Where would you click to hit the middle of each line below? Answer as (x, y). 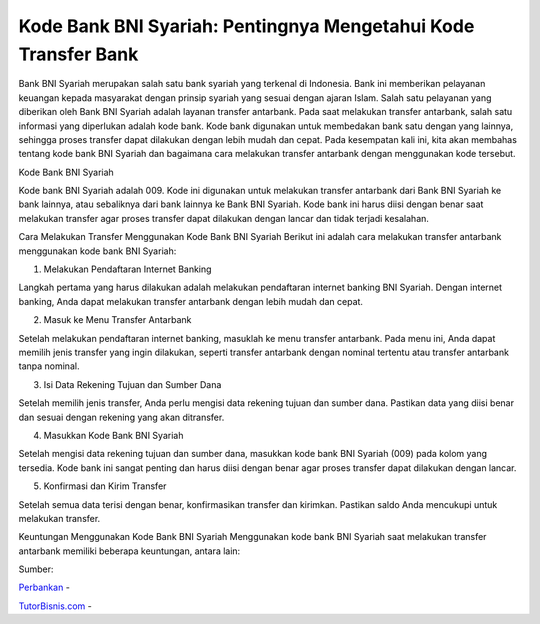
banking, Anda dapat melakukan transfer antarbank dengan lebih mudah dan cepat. (191, 301)
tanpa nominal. (49, 366)
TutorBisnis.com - (55, 606)
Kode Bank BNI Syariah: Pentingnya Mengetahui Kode (246, 26)
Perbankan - (44, 587)
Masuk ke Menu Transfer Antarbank (117, 320)
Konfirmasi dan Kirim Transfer (105, 486)
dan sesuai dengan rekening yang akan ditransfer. (121, 417)
